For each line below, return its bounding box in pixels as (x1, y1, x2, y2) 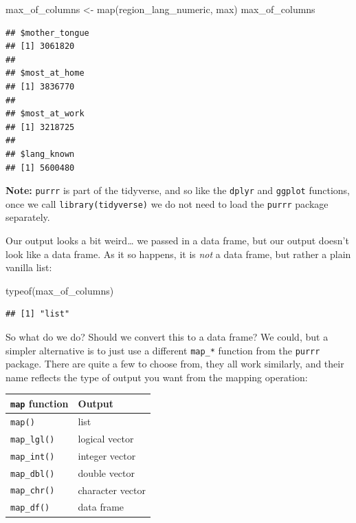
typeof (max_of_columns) (5, 283, 114, 297)
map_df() (10, 503, 50, 513)
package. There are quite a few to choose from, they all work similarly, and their (5, 356, 344, 371)
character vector (78, 482, 146, 497)
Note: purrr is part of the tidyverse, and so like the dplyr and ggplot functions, (5, 183, 351, 198)
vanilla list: (5, 260, 52, 275)
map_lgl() (10, 434, 55, 445)
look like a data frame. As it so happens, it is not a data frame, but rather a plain (5, 246, 351, 261)
